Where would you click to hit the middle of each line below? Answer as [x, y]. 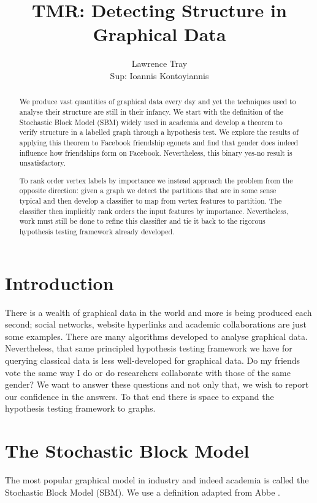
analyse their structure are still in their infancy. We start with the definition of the [151, 111]
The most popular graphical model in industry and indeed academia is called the [157, 480]
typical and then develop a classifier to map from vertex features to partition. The [151, 201]
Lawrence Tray [159, 63]
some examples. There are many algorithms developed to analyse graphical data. [156, 336]
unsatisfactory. [42, 163]
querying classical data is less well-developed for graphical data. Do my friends [153, 360]
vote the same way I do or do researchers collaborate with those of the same [148, 372]
